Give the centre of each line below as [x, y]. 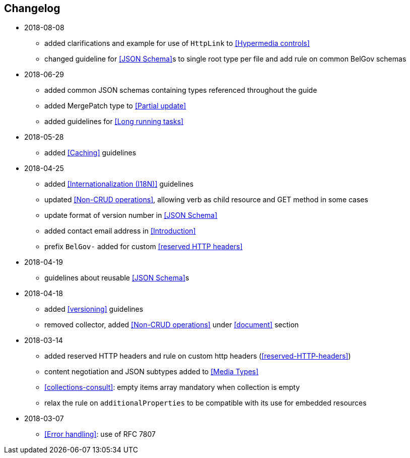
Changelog [32, 8]
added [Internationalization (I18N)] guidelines [119, 184]
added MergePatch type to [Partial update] [115, 106]
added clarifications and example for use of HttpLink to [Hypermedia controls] [177, 43]
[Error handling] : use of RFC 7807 [100, 434]
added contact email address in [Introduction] [120, 231]
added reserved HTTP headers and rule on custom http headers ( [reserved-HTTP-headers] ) [198, 356]
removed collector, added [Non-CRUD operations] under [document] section [172, 325]
